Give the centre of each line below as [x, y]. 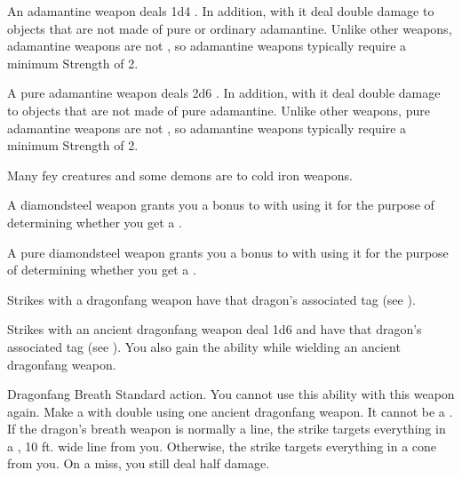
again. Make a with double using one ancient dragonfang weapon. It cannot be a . [230, 411]
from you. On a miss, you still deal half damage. [139, 463]
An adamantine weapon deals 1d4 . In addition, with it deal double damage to [221, 11]
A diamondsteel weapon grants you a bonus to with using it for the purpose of [221, 205]
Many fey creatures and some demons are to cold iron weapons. [180, 175]
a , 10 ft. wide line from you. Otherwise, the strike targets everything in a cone [222, 446]
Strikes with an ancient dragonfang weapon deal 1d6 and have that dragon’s [215, 329]
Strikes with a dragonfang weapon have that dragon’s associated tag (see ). [211, 299]
